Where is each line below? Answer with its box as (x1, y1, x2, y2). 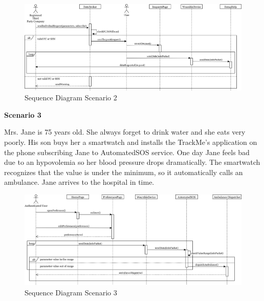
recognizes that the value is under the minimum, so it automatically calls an (4, 166, 243, 177)
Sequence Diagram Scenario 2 (25, 92, 117, 103)
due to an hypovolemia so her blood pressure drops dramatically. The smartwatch (4, 157, 260, 167)
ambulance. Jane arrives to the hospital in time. (4, 177, 155, 187)
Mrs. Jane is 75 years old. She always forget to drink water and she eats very (4, 126, 246, 137)
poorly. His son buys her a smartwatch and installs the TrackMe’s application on (4, 137, 257, 147)
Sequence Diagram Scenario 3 (25, 287, 117, 298)
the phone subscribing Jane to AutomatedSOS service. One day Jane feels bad (4, 146, 250, 157)
